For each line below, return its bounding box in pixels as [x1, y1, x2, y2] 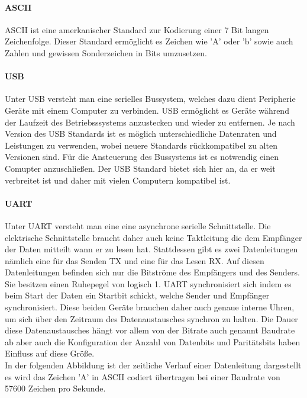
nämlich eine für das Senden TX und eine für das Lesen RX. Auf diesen [5, 254, 264, 267]
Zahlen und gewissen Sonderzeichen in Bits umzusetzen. [5, 46, 207, 59]
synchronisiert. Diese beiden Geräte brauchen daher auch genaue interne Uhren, [5, 301, 295, 313]
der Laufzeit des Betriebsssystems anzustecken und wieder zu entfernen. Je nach [5, 115, 295, 128]
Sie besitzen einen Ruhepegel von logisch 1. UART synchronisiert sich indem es [5, 277, 292, 290]
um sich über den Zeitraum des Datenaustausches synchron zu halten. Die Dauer [5, 312, 298, 325]
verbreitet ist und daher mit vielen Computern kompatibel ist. [5, 174, 231, 186]
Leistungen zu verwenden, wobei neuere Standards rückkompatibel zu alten [5, 139, 277, 151]
